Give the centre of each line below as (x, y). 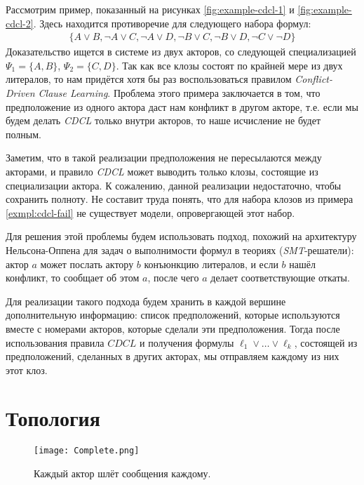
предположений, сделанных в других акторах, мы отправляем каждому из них (173, 356)
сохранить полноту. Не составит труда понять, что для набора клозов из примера (180, 199)
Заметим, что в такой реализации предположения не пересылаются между (164, 158)
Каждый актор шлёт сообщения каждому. (122, 473)
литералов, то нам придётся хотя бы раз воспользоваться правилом (149, 79)
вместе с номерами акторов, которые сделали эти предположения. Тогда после (173, 328)
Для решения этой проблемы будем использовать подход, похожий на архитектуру (181, 236)
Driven (20, 93)
